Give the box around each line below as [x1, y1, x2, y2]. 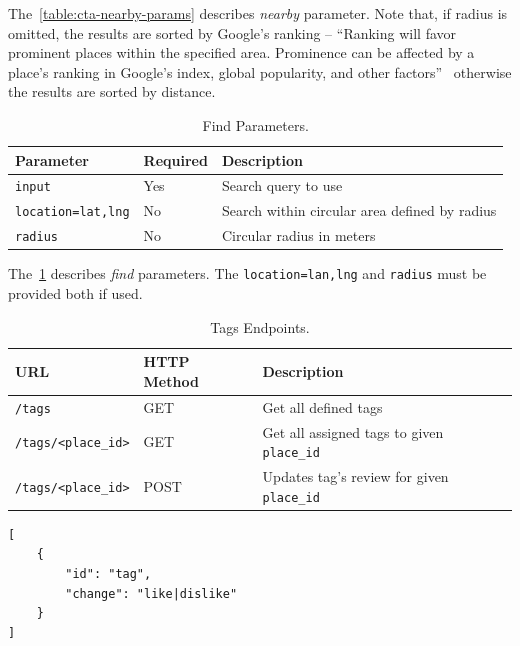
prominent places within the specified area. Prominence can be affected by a [8, 42, 475, 63]
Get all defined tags [262, 396, 383, 417]
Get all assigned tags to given [262, 421, 444, 442]
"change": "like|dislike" [65, 586, 238, 601]
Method [143, 370, 199, 391]
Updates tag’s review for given [262, 466, 449, 487]
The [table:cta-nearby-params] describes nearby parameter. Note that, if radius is [8, 3, 508, 23]
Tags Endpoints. [210, 316, 310, 337]
